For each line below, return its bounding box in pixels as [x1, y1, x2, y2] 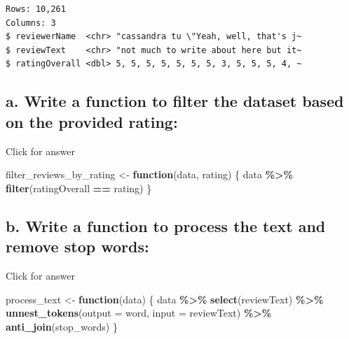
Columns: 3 [6, 17, 56, 28]
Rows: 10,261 [6, 4, 66, 14]
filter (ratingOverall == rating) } [6, 180, 152, 195]
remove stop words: [6, 236, 149, 257]
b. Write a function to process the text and [6, 215, 326, 236]
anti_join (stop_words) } [6, 319, 118, 333]
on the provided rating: [6, 110, 178, 132]
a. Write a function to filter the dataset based [6, 90, 344, 112]
